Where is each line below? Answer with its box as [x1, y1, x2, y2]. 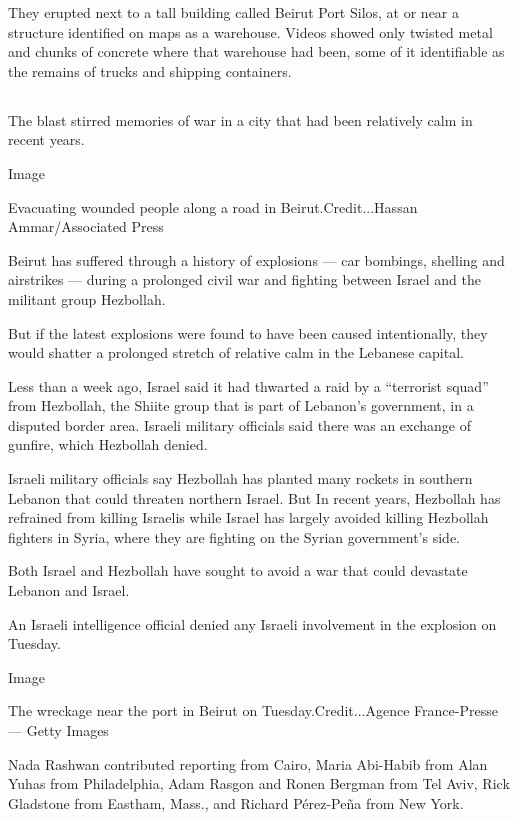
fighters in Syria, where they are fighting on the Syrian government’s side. [8, 526, 460, 547]
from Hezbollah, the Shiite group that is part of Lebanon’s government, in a [8, 395, 474, 416]
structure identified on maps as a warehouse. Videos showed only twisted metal [8, 21, 493, 42]
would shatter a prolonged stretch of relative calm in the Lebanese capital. [8, 342, 464, 363]
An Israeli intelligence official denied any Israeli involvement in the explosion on [8, 613, 497, 634]
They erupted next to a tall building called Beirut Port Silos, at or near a [8, 2, 460, 22]
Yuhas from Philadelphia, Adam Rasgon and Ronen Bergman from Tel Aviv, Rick [8, 773, 510, 794]
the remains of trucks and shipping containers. [8, 60, 292, 81]
